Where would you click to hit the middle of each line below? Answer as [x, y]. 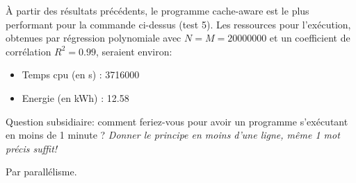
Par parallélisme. [41, 172]
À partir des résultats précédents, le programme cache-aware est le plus [157, 10]
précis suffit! [32, 148]
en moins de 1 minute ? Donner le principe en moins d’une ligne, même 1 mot [173, 135]
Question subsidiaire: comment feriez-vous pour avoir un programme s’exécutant [177, 121]
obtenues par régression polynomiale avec [94, 38]
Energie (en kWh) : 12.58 [75, 97]
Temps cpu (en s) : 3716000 [81, 75]
